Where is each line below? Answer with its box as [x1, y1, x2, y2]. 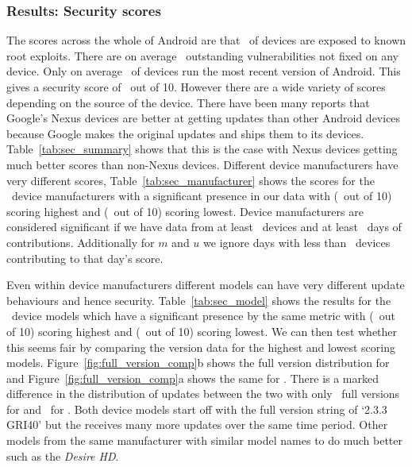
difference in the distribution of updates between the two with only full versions [6, 385, 400, 402]
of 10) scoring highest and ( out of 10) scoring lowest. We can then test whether [6, 322, 398, 339]
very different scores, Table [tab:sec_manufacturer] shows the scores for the [6, 172, 375, 188]
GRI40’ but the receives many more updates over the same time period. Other [6, 416, 388, 433]
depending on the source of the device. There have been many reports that [6, 94, 370, 110]
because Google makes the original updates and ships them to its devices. [6, 125, 364, 141]
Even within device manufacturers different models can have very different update [6, 276, 405, 293]
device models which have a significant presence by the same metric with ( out [11, 307, 395, 324]
